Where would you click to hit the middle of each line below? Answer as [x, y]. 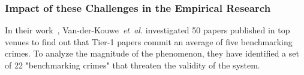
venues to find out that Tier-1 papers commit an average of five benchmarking [149, 41]
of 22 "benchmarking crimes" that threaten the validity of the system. [133, 65]
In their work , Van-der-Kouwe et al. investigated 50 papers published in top [148, 30]
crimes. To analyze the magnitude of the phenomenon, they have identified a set [152, 53]
